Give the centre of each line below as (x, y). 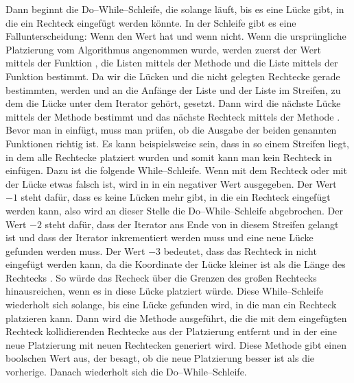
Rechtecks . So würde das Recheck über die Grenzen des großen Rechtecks (161, 277)
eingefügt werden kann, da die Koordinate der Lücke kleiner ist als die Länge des (176, 264)
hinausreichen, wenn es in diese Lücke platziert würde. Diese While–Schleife (165, 291)
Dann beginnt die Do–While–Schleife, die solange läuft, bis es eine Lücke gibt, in (175, 9)
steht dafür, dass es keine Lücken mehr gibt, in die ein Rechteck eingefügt (176, 197)
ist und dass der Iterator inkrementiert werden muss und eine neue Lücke (160, 237)
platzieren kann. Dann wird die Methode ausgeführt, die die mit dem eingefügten (176, 318)
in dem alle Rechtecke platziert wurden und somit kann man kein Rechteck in (169, 157)
